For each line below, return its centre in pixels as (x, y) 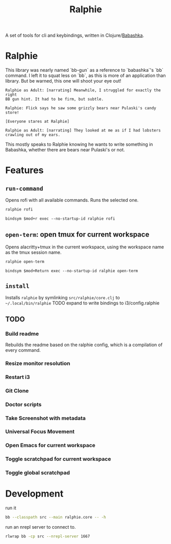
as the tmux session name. (33, 252)
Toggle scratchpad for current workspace (58, 459)
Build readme (22, 333)
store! (12, 113)
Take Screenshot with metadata (45, 418)
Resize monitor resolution (38, 363)
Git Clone (17, 391)
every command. (23, 350)
